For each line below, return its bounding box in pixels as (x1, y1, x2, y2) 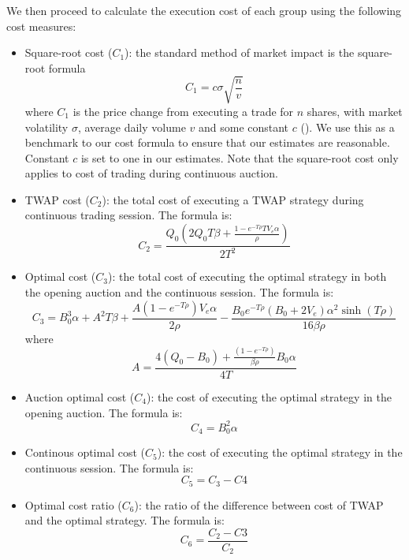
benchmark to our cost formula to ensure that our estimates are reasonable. (24, 134, 390, 151)
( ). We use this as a (300, 118, 395, 135)
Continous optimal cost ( (24, 444, 146, 461)
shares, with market (307, 103, 403, 119)
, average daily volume (77, 118, 186, 135)
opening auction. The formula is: (24, 404, 183, 420)
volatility (24, 118, 69, 135)
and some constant (198, 118, 289, 135)
